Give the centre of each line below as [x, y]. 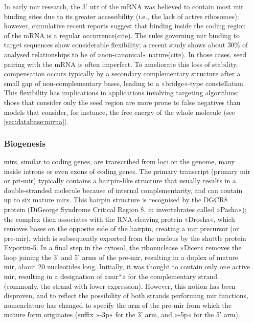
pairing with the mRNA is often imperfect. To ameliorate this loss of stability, [121, 64]
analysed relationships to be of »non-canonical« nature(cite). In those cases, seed [125, 54]
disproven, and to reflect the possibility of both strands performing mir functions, [126, 295]
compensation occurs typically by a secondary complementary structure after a [122, 74]
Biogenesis [25, 143]
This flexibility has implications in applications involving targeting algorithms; [122, 93]
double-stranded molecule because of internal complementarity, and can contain [123, 190]
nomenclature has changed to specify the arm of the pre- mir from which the [118, 305]
